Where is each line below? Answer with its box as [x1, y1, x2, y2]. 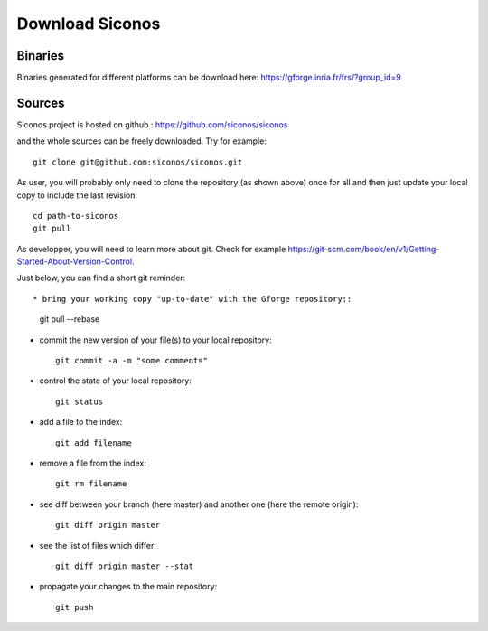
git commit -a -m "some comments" [55, 355, 208, 366]
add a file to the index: [39, 417, 123, 428]
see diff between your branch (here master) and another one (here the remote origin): [39, 498, 359, 510]
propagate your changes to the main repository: [39, 581, 218, 592]
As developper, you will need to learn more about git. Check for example [16, 243, 286, 254]
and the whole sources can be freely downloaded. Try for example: [16, 136, 267, 146]
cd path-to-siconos [33, 211, 119, 221]
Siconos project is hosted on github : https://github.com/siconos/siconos [16, 118, 288, 130]
